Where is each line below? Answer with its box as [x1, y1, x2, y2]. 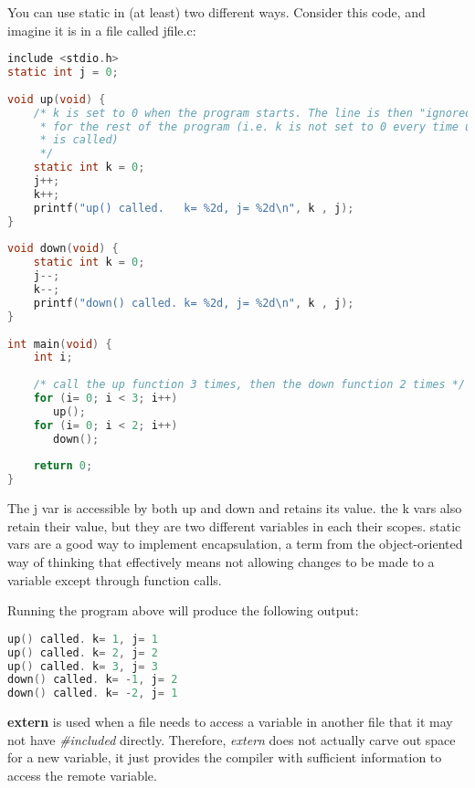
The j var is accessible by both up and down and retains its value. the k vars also [7, 499, 462, 518]
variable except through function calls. [7, 570, 222, 589]
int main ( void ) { [7, 337, 112, 351]
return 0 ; [33, 459, 93, 473]
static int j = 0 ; [7, 66, 119, 79]
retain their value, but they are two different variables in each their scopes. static [7, 516, 461, 535]
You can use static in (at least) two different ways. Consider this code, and [7, 3, 426, 21]
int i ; [33, 351, 73, 364]
